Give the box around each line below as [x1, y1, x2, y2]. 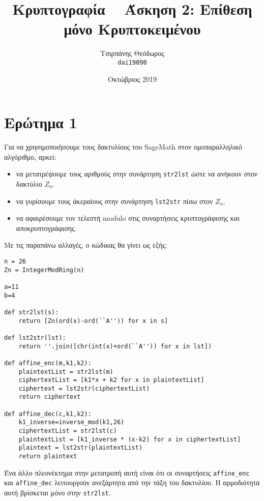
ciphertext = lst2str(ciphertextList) [18, 385, 150, 392]
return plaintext [18, 453, 77, 460]
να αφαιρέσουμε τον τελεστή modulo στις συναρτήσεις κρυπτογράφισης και [16, 213, 240, 223]
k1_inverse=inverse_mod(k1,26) [18, 419, 125, 426]
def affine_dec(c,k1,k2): [4, 410, 92, 418]
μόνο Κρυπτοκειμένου [64, 18, 201, 39]
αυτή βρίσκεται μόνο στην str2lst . [4, 487, 111, 498]
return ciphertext [18, 393, 81, 401]
